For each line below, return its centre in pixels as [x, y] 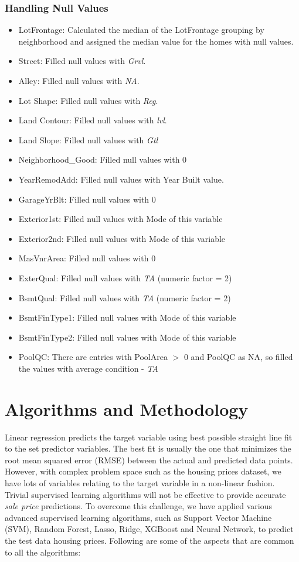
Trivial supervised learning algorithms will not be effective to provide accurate [145, 494]
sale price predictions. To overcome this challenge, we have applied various [138, 506]
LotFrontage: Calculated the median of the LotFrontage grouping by [141, 30]
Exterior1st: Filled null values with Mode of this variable [120, 219]
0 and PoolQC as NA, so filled [238, 357]
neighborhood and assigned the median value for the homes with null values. [156, 41]
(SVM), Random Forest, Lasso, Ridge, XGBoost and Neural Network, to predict [149, 529]
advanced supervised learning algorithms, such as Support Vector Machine [138, 517]
